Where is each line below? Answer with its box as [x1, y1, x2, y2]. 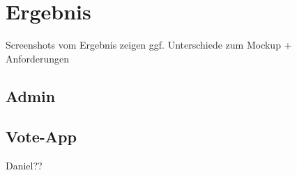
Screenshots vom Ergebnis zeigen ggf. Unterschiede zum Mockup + [6, 37, 292, 52]
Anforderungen [6, 51, 70, 65]
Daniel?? [6, 158, 43, 173]
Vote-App [6, 126, 77, 147]
